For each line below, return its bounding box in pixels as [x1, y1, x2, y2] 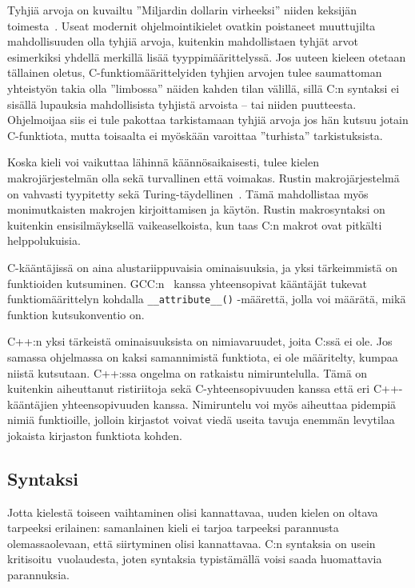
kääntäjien [7, 395, 58, 412]
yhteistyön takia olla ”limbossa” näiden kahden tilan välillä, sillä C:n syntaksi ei [7, 79, 400, 96]
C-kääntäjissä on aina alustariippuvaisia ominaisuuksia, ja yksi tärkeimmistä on [7, 258, 398, 275]
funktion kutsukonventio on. [7, 306, 145, 322]
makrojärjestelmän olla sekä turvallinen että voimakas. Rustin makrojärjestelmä [7, 169, 400, 186]
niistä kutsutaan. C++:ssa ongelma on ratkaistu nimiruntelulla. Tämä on [7, 364, 368, 381]
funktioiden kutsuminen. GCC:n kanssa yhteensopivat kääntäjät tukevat [7, 274, 368, 291]
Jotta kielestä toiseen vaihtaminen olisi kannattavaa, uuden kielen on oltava [7, 503, 378, 520]
